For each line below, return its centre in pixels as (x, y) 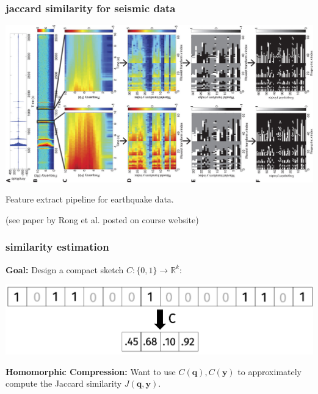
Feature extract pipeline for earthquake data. (90, 199)
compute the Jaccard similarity (64, 383)
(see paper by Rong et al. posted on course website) (102, 219)
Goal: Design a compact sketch (65, 269)
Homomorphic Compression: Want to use (91, 371)
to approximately (269, 371)
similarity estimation (57, 247)
